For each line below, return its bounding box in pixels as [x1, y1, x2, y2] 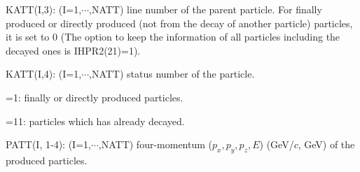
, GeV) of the [298, 137, 355, 152]
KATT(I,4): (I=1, [6, 66, 82, 81]
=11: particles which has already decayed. [6, 113, 185, 128]
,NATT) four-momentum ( [98, 137, 213, 152]
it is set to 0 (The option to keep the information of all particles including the [6, 29, 340, 44]
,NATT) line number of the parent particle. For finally [89, 2, 322, 16]
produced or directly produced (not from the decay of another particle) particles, [6, 15, 353, 30]
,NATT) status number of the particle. [89, 66, 255, 81]
